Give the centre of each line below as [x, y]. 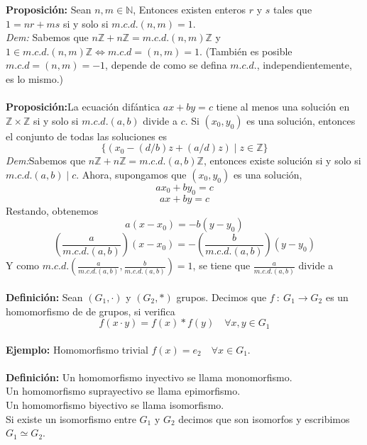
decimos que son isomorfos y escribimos [264, 418]
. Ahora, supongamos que [131, 174]
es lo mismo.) [35, 78]
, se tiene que [221, 265]
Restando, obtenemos [52, 210]
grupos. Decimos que [221, 297]
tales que [292, 9]
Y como [23, 265]
